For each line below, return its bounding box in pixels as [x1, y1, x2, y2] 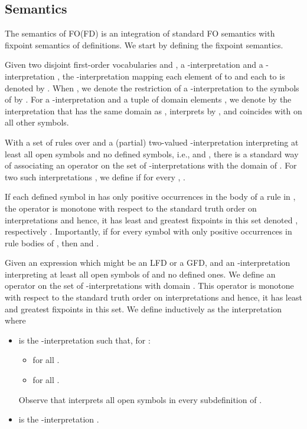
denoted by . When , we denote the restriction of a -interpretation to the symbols [5, 81, 299, 94]
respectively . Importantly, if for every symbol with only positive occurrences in [5, 225, 292, 237]
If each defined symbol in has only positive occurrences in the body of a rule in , [5, 190, 296, 203]
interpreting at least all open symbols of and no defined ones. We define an [5, 268, 276, 280]
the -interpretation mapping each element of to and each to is [62, 70, 285, 82]
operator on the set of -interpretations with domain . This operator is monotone [5, 279, 294, 292]
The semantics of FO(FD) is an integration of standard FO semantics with [5, 27, 275, 39]
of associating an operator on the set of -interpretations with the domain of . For [5, 159, 297, 171]
